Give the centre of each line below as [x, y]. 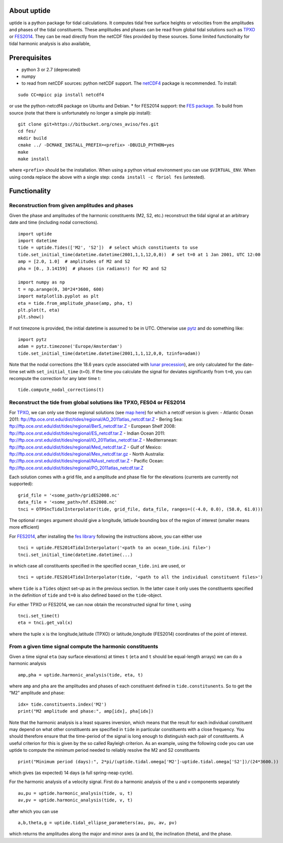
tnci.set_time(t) [39, 616]
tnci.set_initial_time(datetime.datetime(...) [75, 555]
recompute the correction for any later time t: [55, 379]
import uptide [35, 234]
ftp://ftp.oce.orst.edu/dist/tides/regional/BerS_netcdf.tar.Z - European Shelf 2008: [93, 426]
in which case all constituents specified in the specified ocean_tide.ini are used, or [97, 565]
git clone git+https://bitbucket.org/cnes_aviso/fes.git [89, 124]
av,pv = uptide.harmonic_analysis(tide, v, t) [75, 800]
